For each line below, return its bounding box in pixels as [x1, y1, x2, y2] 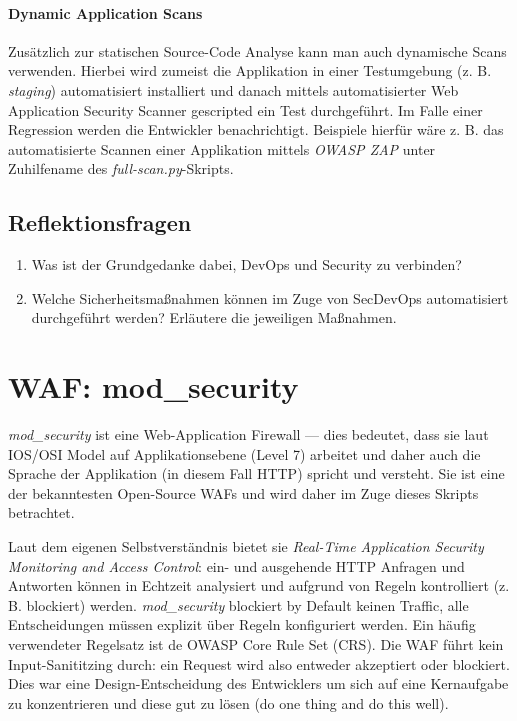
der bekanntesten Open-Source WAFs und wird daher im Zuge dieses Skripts [8, 482, 479, 503]
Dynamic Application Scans [8, 2, 203, 23]
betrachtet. [8, 502, 75, 523]
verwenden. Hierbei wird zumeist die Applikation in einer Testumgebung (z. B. [8, 60, 492, 81]
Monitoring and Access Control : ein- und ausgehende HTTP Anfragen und [8, 555, 465, 576]
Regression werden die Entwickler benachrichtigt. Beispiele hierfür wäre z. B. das [8, 119, 504, 140]
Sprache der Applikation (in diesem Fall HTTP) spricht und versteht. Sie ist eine [8, 463, 505, 484]
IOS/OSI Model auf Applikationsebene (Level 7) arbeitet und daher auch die [8, 443, 481, 464]
